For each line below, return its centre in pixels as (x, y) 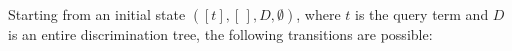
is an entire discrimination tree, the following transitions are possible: (220, 34)
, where (318, 14)
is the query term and (422, 14)
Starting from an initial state (97, 14)
